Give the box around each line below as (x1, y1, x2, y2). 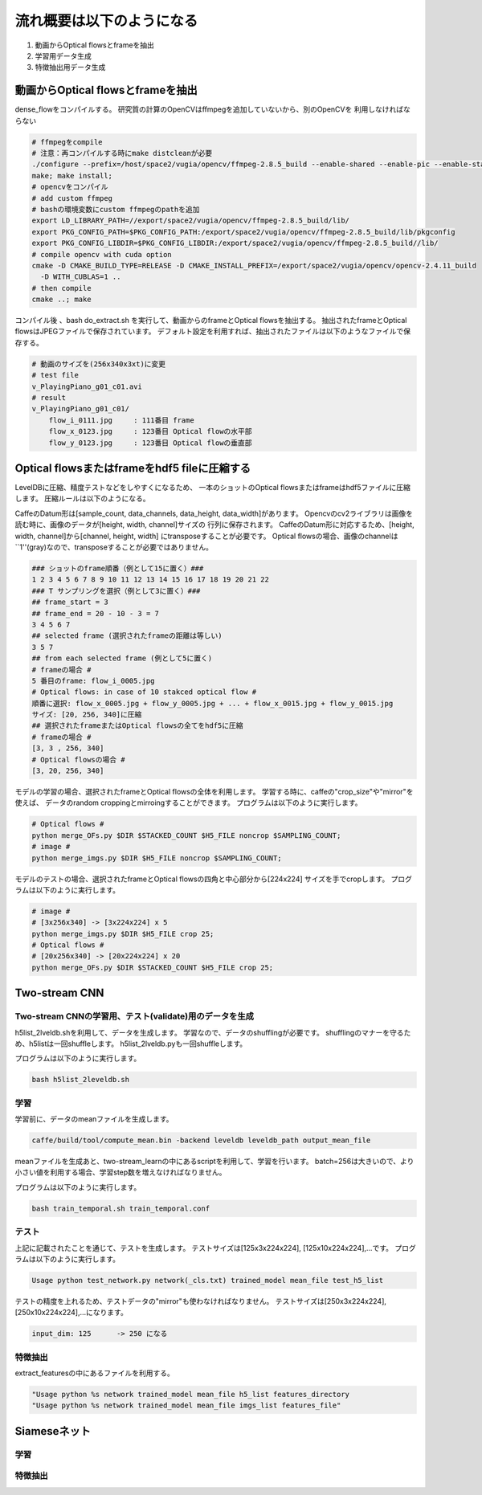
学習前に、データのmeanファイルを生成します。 (14, 1114, 174, 1124)
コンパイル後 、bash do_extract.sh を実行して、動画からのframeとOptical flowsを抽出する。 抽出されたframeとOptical (14, 316, 407, 325)
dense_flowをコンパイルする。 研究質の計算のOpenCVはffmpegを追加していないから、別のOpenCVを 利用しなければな (14, 104, 411, 114)
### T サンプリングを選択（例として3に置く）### (31, 586, 201, 595)
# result (31, 394, 67, 402)
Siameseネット (14, 1424, 92, 1438)
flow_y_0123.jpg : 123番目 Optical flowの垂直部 (48, 438, 252, 447)
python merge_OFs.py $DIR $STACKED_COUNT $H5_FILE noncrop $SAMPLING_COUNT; (31, 831, 341, 839)
